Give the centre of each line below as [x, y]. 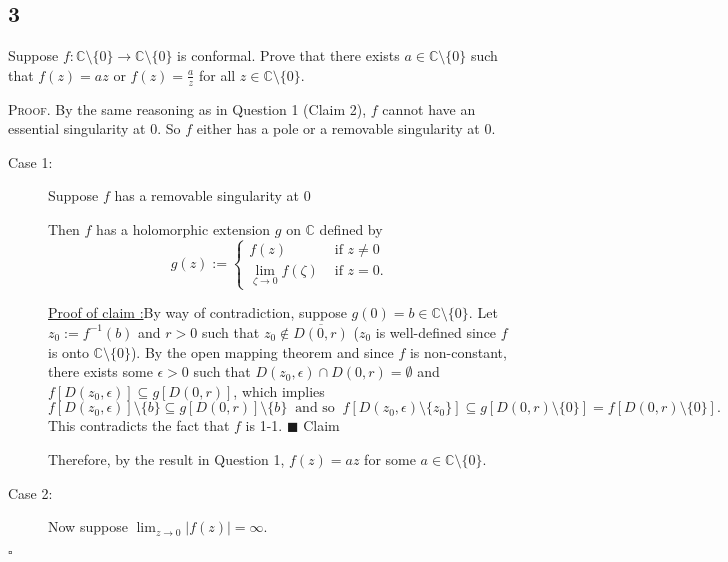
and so [315, 408]
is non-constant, [458, 351]
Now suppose [88, 526]
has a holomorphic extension [183, 229]
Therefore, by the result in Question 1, [166, 458]
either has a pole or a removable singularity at [338, 128]
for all [217, 74]
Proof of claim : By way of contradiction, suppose [197, 312]
